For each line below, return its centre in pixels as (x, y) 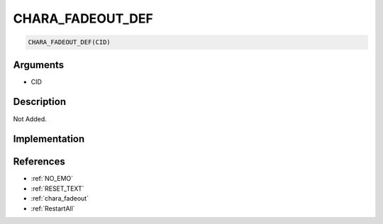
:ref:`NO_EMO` (52, 179)
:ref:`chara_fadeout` (60, 198)
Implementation (49, 139)
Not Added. (30, 119)
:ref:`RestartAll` (53, 208)
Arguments (39, 65)
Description (40, 102)
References (39, 162)
